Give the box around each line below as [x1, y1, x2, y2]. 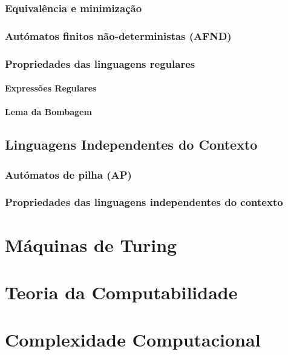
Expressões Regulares [5, 82, 97, 95]
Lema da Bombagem [5, 105, 92, 118]
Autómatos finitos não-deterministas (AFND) [5, 28, 232, 43]
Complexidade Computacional [5, 327, 261, 352]
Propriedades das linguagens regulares [5, 56, 195, 71]
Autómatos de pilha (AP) [5, 167, 132, 182]
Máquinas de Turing [5, 232, 177, 257]
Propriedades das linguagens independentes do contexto [5, 194, 283, 210]
